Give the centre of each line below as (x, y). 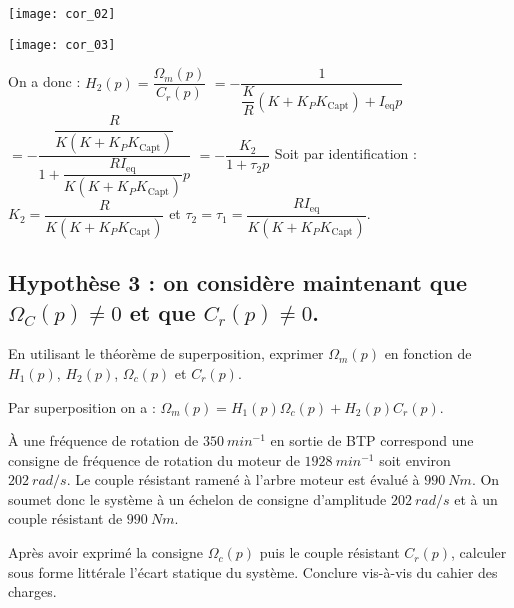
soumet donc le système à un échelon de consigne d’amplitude (197, 498)
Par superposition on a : (82, 406)
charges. (32, 591)
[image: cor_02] (62, 14)
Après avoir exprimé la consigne (106, 552)
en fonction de (428, 353)
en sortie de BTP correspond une (372, 440)
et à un (476, 498)
